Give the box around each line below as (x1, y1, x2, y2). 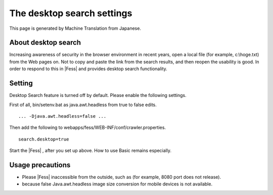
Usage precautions (9, 161, 71, 169)
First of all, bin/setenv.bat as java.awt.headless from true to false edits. (9, 102, 157, 108)
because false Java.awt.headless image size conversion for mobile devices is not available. (22, 181, 212, 187)
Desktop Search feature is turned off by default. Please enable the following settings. (9, 92, 187, 99)
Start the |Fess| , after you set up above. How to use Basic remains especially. (9, 148, 172, 154)
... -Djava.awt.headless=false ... (18, 113, 107, 119)
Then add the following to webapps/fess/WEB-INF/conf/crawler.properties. (9, 124, 166, 131)
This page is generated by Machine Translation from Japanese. (9, 25, 142, 31)
